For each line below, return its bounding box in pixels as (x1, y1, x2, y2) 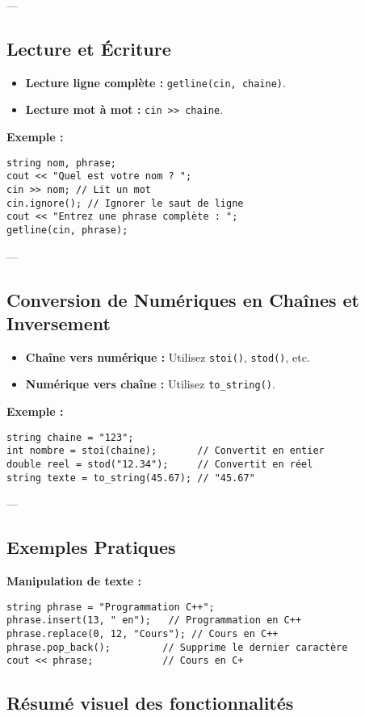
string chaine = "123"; (6, 431, 134, 443)
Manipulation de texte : (6, 572, 142, 589)
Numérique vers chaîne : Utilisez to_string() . (25, 375, 275, 392)
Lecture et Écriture (6, 36, 171, 61)
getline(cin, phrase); (6, 224, 128, 236)
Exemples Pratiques (6, 535, 176, 560)
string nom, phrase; (6, 157, 117, 169)
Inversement (6, 311, 111, 336)
